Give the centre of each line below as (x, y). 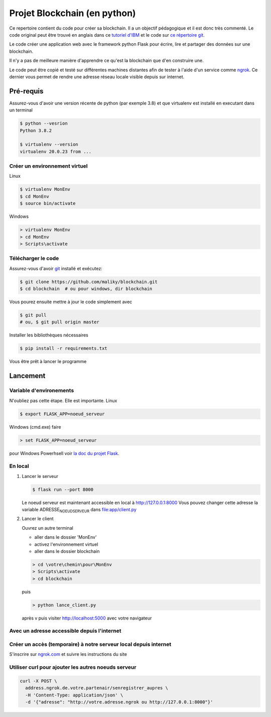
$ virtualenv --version (49, 145)
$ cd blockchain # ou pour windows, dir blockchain (86, 289)
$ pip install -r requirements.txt (63, 348)
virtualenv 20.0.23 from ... (56, 151)
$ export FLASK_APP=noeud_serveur (62, 414)
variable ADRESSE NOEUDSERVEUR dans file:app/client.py (79, 510)
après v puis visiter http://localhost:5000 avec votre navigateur (87, 618)
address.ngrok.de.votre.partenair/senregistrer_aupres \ (97, 688)
